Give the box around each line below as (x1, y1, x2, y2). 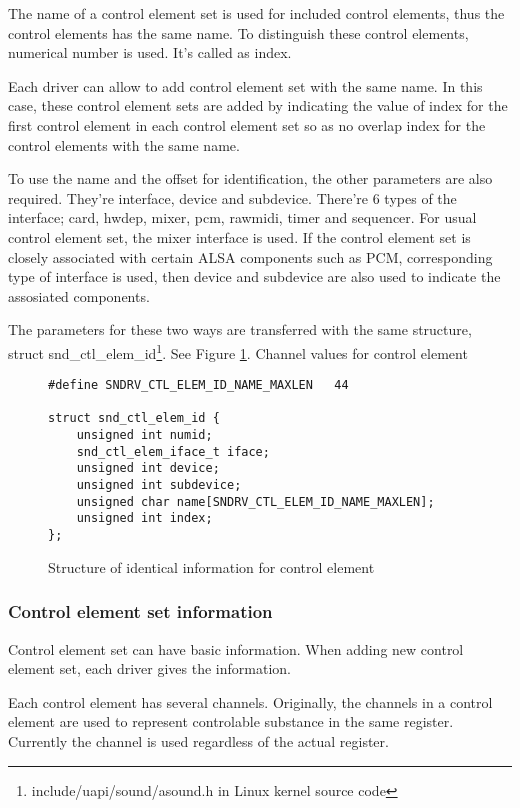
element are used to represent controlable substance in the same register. (8, 711, 454, 732)
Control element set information (8, 599, 273, 624)
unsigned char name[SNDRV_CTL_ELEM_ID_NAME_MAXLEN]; (76, 494, 435, 509)
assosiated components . (8, 285, 150, 306)
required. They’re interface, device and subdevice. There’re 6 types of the (8, 187, 457, 208)
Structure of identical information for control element (48, 556, 375, 577)
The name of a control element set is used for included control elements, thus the (8, 3, 505, 23)
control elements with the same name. (8, 134, 240, 155)
